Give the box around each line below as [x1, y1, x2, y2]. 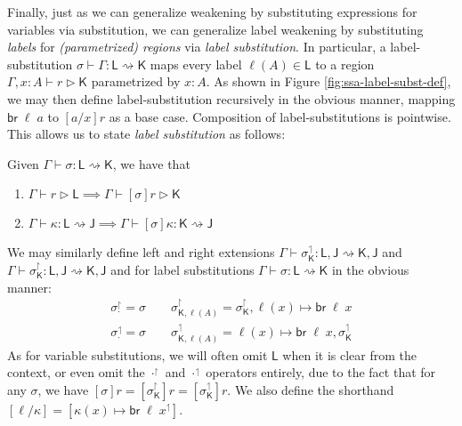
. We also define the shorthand [227, 380, 394, 398]
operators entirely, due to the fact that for [206, 363, 436, 382]
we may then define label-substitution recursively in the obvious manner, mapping [7, 89, 456, 108]
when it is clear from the [282, 345, 417, 364]
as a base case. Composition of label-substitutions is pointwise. [109, 107, 451, 125]
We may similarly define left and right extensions [7, 243, 275, 261]
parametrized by [91, 72, 181, 91]
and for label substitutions [110, 260, 255, 278]
